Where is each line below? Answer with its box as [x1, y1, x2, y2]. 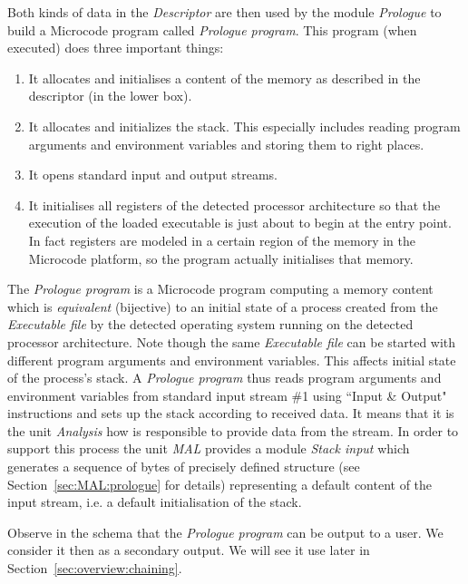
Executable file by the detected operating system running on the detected [7, 315, 414, 334]
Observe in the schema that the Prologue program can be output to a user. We [7, 522, 444, 541]
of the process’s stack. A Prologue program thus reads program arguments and [7, 368, 442, 387]
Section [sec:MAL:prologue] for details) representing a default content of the [7, 474, 433, 493]
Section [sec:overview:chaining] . [7, 559, 182, 578]
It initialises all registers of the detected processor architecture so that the [28, 195, 441, 214]
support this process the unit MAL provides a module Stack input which [7, 439, 410, 458]
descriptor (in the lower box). [28, 86, 192, 105]
